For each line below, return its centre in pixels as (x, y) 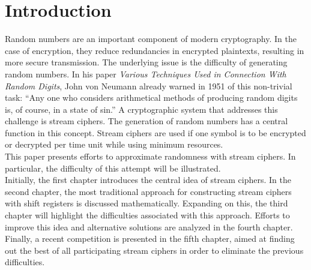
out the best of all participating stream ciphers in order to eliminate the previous (154, 250)
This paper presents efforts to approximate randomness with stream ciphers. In (150, 156)
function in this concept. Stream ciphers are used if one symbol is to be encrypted (155, 132)
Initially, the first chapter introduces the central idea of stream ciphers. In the (148, 180)
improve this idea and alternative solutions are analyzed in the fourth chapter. (149, 226)
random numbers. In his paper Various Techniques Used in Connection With (146, 73)
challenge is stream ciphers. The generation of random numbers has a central (146, 121)
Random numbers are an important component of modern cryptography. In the (151, 39)
